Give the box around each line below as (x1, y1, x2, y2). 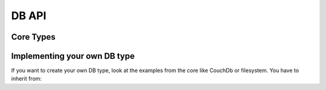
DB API (11, 9, 46, 22)
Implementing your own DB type (11, 51, 135, 61)
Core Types (11, 32, 56, 42)
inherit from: (11, 75, 42, 82)
